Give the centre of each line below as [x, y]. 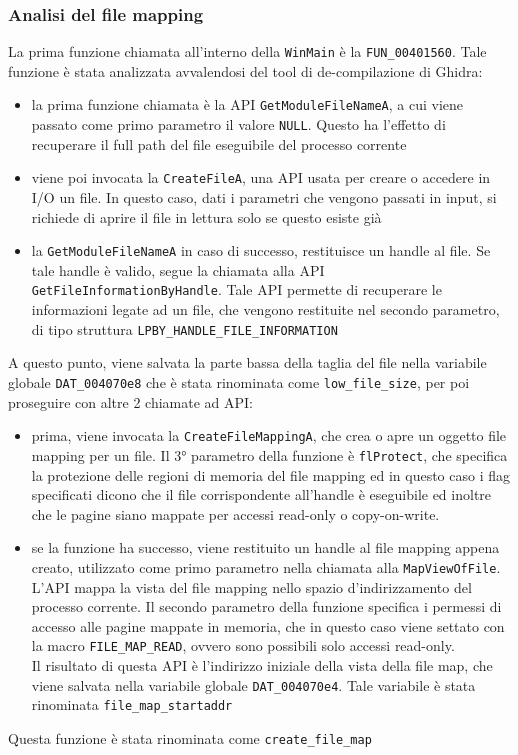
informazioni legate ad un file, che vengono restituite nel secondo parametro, [265, 309]
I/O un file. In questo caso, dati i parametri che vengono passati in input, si [264, 197]
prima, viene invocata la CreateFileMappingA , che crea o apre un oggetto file [269, 435]
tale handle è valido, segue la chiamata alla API [178, 269]
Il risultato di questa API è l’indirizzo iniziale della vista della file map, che [262, 665]
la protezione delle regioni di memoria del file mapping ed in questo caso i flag [270, 474]
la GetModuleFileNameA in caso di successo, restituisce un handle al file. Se [261, 250]
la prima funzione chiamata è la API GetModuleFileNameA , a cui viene [247, 104]
